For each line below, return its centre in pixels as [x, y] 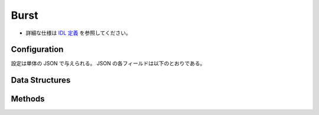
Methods [28, 99]
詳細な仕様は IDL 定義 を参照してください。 [78, 33]
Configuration [37, 50]
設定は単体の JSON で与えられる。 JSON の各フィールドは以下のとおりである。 [108, 63]
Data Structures [41, 80]
